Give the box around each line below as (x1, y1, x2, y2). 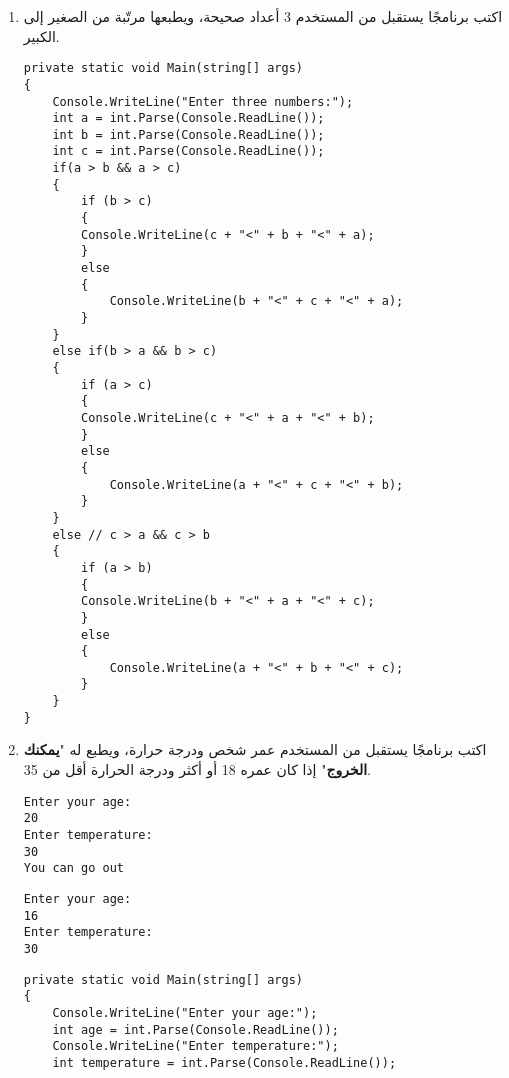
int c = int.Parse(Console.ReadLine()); (52, 144, 325, 159)
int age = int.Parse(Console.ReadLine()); (52, 1022, 339, 1037)
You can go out (23, 861, 125, 876)
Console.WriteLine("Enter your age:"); (52, 1005, 318, 1020)
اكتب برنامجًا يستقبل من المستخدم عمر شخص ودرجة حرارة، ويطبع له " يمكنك (23, 739, 487, 760)
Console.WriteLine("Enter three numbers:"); (52, 94, 354, 109)
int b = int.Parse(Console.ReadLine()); (52, 127, 325, 142)
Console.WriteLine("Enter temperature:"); (52, 1039, 339, 1054)
